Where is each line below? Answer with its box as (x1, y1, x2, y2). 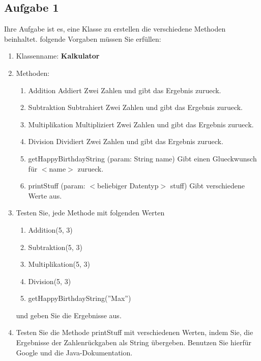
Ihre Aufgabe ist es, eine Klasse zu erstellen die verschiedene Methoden (4, 23, 226, 34)
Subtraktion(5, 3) (28, 241, 82, 252)
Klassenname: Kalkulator (16, 50, 100, 61)
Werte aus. (28, 190, 62, 201)
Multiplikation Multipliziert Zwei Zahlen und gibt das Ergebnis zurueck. (28, 119, 254, 129)
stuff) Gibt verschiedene (170, 180, 245, 191)
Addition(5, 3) (28, 224, 73, 235)
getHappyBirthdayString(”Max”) (28, 293, 131, 303)
